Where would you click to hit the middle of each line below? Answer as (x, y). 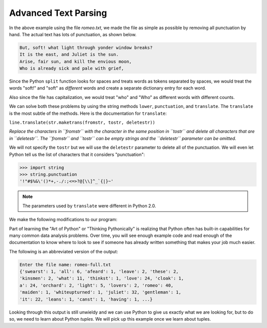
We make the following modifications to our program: (63, 220)
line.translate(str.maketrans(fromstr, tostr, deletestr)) (82, 123)
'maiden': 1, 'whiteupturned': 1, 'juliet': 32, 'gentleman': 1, (100, 292)
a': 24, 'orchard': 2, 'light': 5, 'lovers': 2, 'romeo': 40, (96, 285)
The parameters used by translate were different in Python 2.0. (89, 206)
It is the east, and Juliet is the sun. (69, 55)
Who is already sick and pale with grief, (72, 69)
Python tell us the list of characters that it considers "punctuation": (77, 154)
